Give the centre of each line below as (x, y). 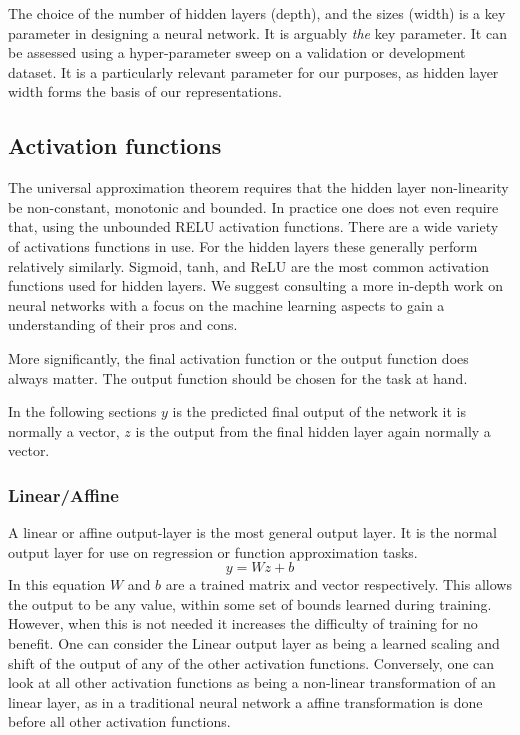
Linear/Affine (63, 494)
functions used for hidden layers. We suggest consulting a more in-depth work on (255, 285)
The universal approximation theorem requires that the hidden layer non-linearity (258, 187)
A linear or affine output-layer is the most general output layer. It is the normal (252, 532)
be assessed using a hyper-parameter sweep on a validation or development (237, 52)
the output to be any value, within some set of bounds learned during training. (250, 603)
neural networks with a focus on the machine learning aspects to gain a (226, 304)
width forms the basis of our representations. (145, 91)
